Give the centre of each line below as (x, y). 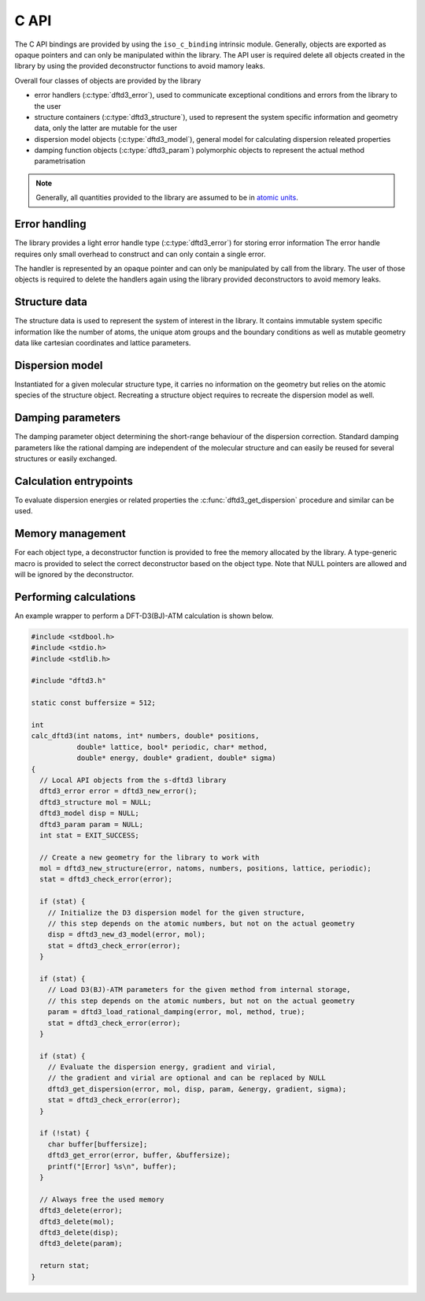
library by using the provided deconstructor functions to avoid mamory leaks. (140, 66)
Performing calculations (75, 596)
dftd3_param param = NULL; (92, 824)
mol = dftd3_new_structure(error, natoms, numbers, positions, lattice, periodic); (205, 869)
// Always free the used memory (102, 1199)
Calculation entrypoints (74, 481)
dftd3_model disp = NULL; (89, 813)
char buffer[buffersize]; (98, 1144)
